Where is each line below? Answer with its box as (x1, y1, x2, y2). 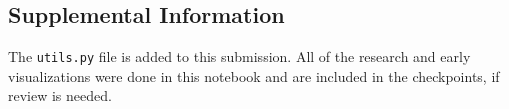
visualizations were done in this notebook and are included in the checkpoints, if (8, 65, 500, 86)
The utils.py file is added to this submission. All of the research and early (8, 46, 471, 67)
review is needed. (8, 85, 112, 106)
